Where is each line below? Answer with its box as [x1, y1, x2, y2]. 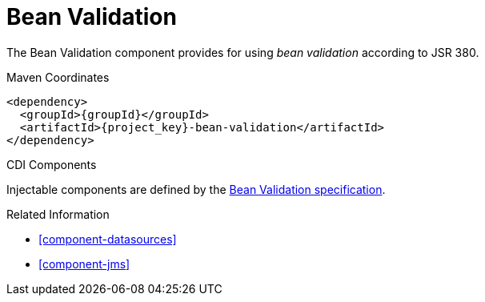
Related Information [6, 207, 110, 221]
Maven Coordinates [6, 70, 110, 84]
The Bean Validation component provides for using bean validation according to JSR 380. [6, 45, 479, 59]
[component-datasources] [38, 232, 177, 246]
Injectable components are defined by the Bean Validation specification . [6, 182, 386, 196]
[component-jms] [38, 256, 130, 271]
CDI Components [6, 157, 97, 171]
